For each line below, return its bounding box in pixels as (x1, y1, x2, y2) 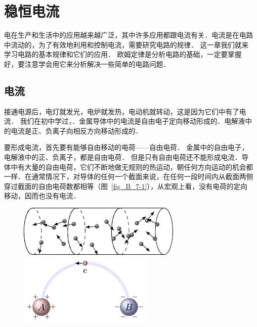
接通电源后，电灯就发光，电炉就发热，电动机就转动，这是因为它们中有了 (4, 106, 239, 116)
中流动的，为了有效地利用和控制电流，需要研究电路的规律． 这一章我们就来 (4, 39, 249, 49)
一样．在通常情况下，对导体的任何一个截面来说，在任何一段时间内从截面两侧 (4, 171, 253, 182)
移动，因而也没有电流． (4, 190, 80, 201)
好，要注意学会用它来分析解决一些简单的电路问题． (4, 58, 170, 69)
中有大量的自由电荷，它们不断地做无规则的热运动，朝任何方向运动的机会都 (10, 161, 253, 172)
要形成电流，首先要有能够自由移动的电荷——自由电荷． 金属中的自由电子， (4, 142, 249, 152)
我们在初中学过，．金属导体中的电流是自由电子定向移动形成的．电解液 (20, 116, 245, 126)
